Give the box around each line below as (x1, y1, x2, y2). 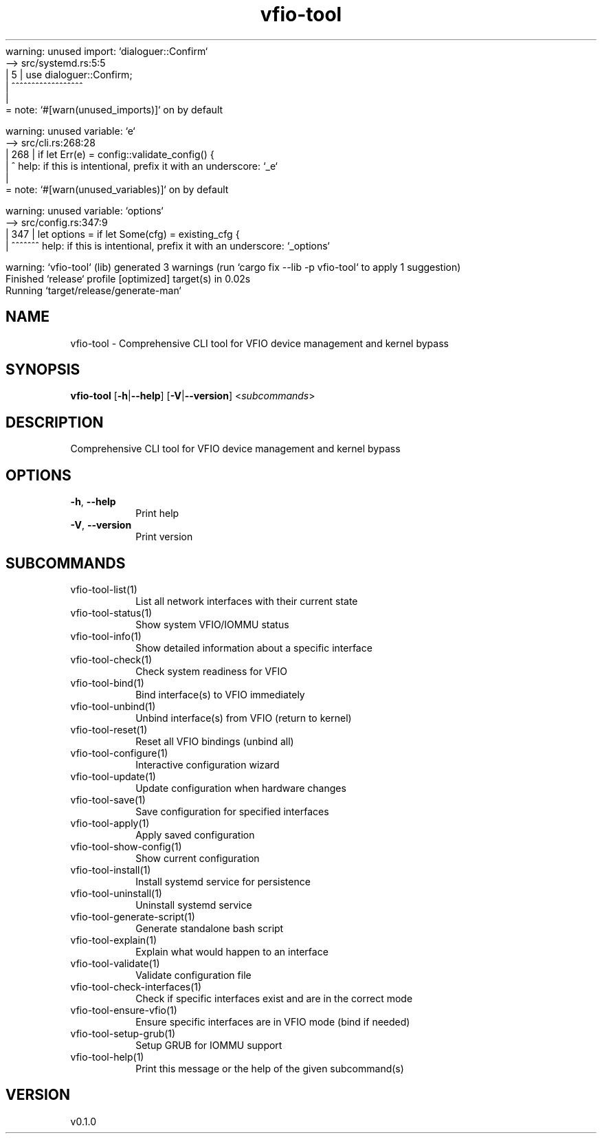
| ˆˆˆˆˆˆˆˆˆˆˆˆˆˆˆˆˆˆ (5, 80, 83, 92)
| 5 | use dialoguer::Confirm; (5, 68, 133, 80)
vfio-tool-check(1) (70, 653, 153, 665)
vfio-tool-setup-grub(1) (70, 1027, 176, 1039)
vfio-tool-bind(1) (70, 676, 144, 689)
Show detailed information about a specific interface (135, 641, 372, 654)
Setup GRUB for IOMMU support (135, 1039, 282, 1051)
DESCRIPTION (5, 413, 104, 431)
